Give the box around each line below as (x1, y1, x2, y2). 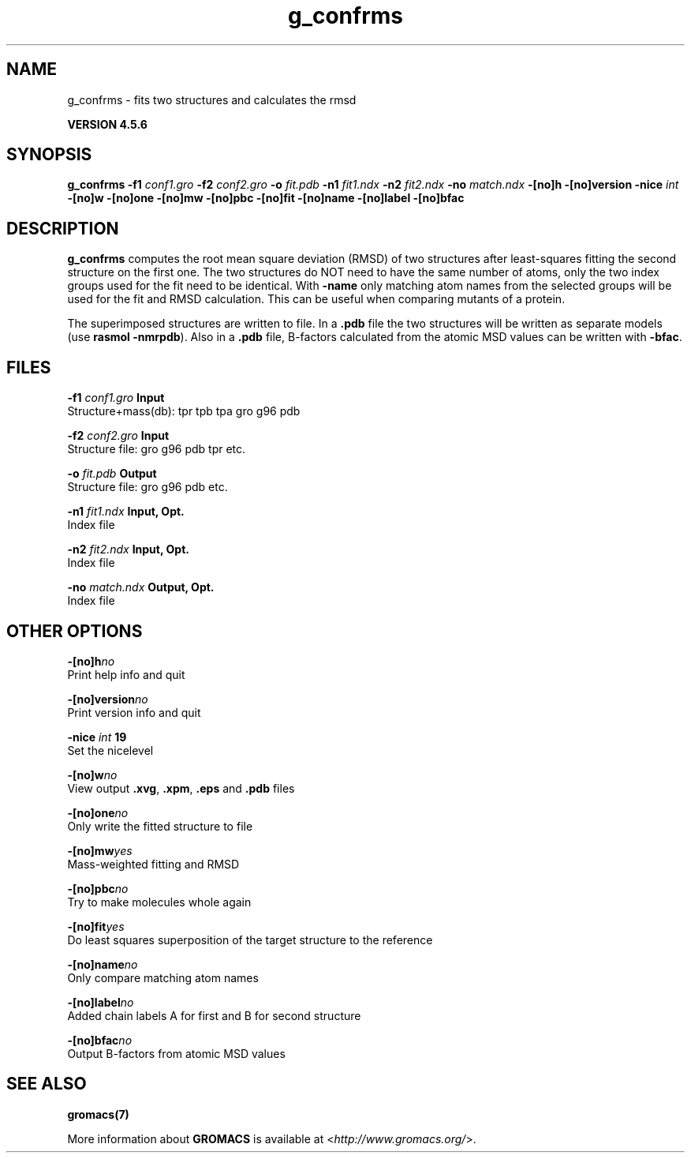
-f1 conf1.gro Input (67, 391, 165, 405)
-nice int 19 (67, 730, 127, 744)
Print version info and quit (67, 705, 201, 719)
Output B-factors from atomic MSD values (67, 1046, 286, 1060)
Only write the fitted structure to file (67, 819, 253, 833)
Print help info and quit (67, 667, 185, 681)
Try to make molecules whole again (67, 895, 252, 909)
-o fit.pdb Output (67, 467, 157, 481)
